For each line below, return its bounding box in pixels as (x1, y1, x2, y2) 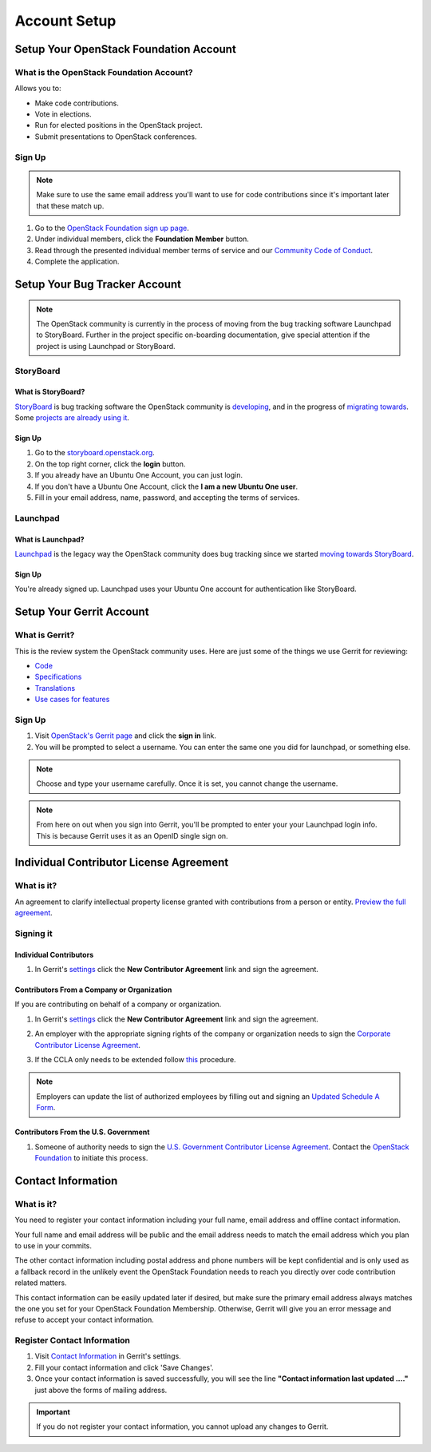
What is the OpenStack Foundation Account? (14, 66, 193, 77)
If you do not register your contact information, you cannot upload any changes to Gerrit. (36, 1422, 329, 1431)
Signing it (14, 927, 53, 938)
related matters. (14, 1278, 67, 1287)
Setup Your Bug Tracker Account (14, 277, 181, 291)
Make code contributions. (34, 98, 119, 108)
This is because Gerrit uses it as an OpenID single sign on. (36, 831, 228, 840)
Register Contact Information (14, 1335, 131, 1346)
